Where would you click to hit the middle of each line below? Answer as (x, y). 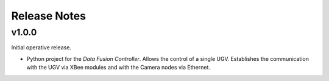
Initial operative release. (41, 48)
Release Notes (49, 16)
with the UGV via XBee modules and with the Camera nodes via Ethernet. (118, 68)
